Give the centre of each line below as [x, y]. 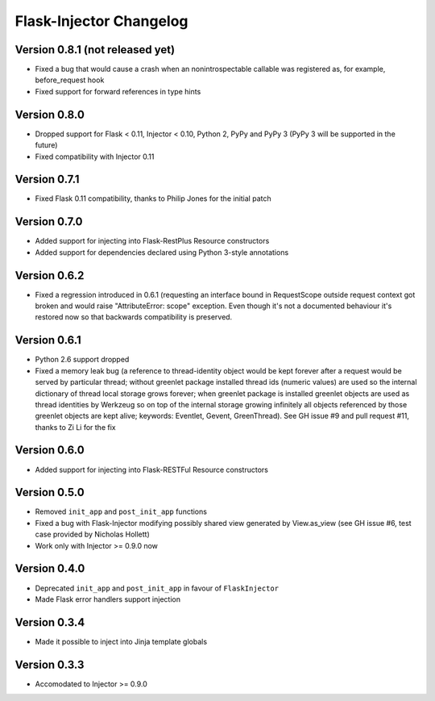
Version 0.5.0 [50, 492]
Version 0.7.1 [47, 179]
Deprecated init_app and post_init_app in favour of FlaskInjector [157, 588]
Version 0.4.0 [50, 569]
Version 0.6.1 [48, 340]
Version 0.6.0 [50, 451]
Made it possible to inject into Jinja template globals [121, 641]
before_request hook [70, 80]
